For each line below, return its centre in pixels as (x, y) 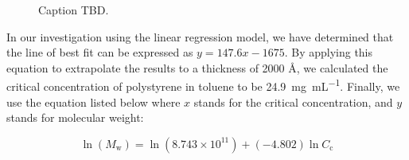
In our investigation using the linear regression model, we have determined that (200, 36)
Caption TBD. (74, 10)
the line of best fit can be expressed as (100, 52)
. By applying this (329, 52)
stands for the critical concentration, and (293, 101)
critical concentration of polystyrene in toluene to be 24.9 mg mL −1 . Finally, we (203, 85)
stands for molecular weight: (75, 117)
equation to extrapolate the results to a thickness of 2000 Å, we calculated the (197, 67)
